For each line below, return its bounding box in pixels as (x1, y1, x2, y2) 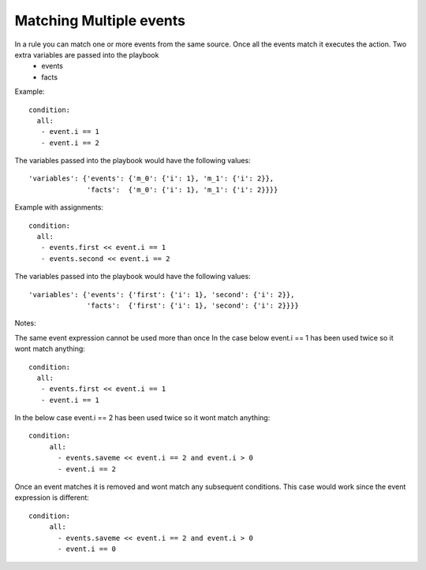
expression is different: (14, 493, 90, 502)
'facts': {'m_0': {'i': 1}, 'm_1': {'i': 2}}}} (87, 185, 278, 194)
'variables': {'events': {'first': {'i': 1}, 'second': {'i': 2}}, (28, 290, 295, 299)
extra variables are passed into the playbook (14, 50, 159, 59)
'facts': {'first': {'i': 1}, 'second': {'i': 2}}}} (87, 300, 299, 310)
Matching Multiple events (14, 12, 185, 29)
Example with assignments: (14, 203, 104, 212)
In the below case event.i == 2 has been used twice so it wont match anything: (14, 413, 271, 423)
